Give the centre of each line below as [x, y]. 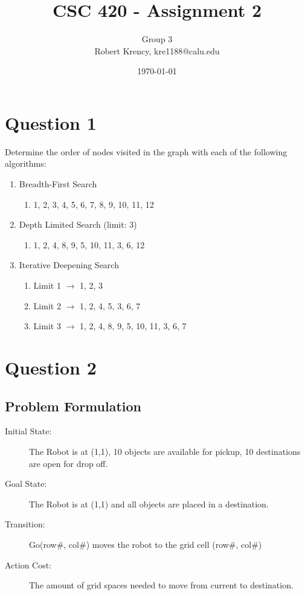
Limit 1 [47, 285]
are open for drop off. [69, 463]
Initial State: [28, 431]
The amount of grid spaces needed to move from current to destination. [161, 585]
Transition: [25, 524]
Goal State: [26, 484]
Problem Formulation [73, 406]
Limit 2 [47, 305]
